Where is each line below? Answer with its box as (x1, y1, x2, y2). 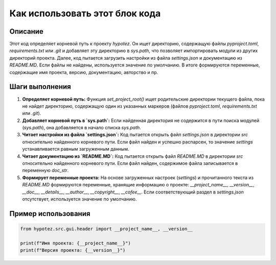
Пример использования (9, 209, 90, 218)
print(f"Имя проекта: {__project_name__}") (20, 240, 131, 246)
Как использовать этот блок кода (9, 8, 161, 19)
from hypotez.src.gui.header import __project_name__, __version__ (20, 226, 193, 232)
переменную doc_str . (22, 167, 69, 174)
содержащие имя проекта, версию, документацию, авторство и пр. (9, 69, 158, 75)
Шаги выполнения (9, 82, 71, 91)
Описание (9, 27, 43, 36)
